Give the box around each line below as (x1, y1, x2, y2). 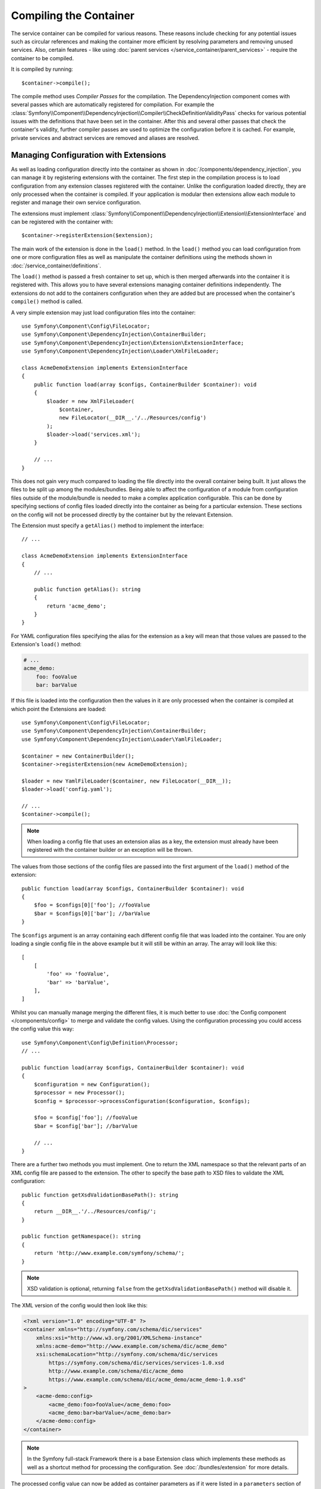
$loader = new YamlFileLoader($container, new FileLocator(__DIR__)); (21, 777, 232, 784)
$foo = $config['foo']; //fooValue (33, 1114, 138, 1121)
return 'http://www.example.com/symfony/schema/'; (33, 1250, 185, 1257)
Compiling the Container (11, 9, 135, 22)
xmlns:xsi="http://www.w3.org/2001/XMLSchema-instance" (36, 1334, 203, 1341)
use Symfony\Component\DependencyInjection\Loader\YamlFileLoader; (21, 736, 222, 743)
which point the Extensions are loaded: (11, 705, 106, 712)
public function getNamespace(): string (21, 1233, 141, 1240)
